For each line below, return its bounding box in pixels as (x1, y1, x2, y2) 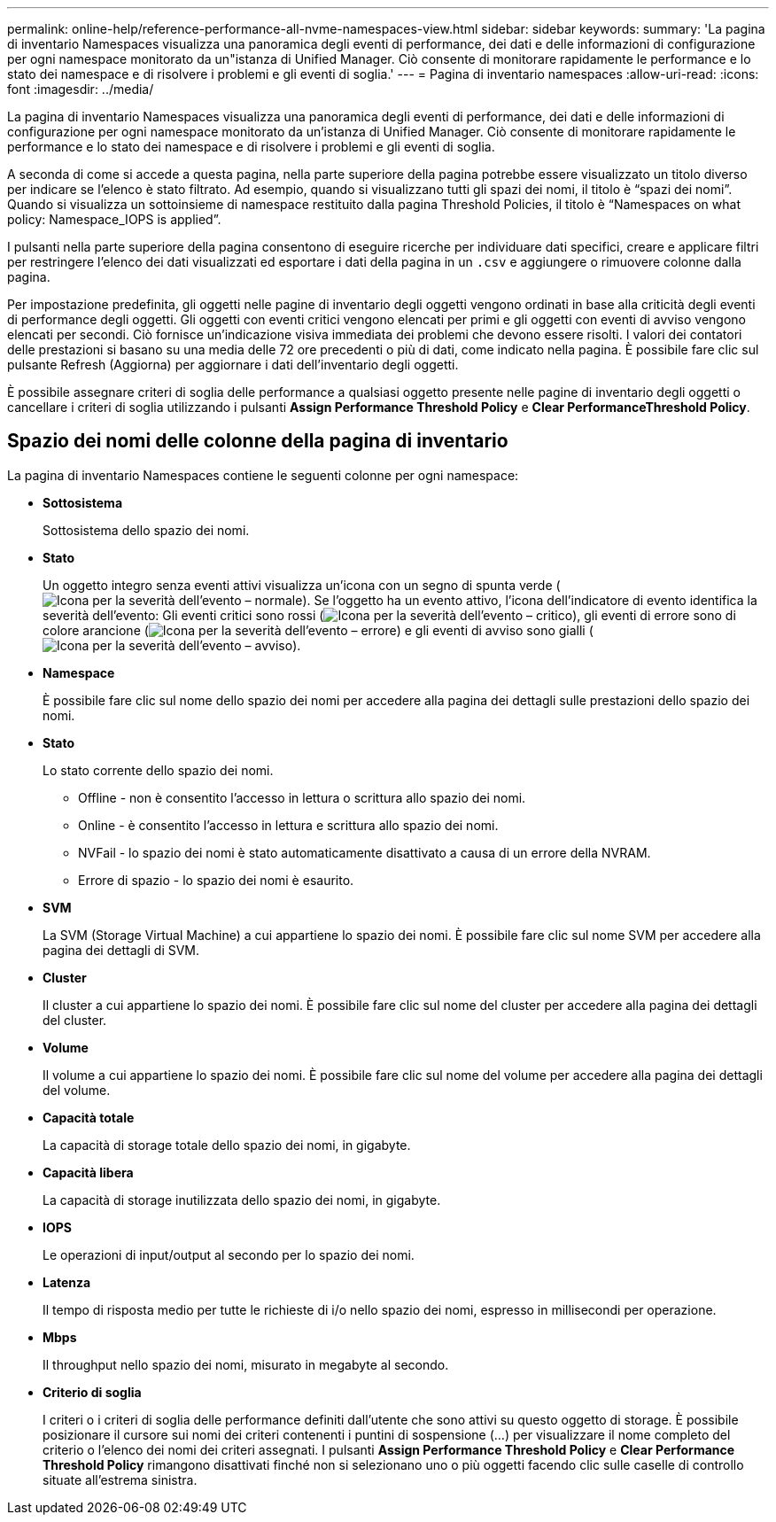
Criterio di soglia (43, 1384, 142, 1400)
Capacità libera (43, 1164, 134, 1180)
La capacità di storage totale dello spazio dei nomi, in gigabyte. (43, 1137, 411, 1153)
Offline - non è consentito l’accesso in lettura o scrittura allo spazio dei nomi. (78, 789, 526, 805)
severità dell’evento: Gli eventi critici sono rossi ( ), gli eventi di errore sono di (43, 607, 736, 623)
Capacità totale (43, 1109, 135, 1125)
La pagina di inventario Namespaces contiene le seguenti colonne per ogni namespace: (7, 467, 519, 483)
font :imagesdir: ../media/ (7, 82, 154, 97)
